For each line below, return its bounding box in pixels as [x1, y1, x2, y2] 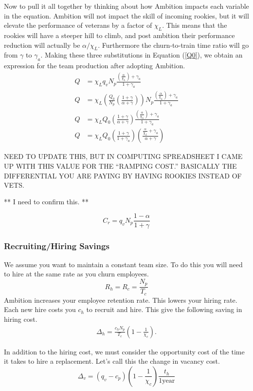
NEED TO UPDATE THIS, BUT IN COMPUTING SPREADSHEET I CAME [4, 151, 243, 161]
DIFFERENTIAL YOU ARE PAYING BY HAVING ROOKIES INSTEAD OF [4, 170, 242, 180]
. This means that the [162, 20, 227, 30]
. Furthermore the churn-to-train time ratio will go [98, 39, 249, 50]
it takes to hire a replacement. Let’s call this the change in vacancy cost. [4, 356, 220, 366]
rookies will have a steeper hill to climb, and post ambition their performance [4, 30, 235, 40]
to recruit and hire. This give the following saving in [86, 304, 242, 314]
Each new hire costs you [4, 304, 76, 314]
